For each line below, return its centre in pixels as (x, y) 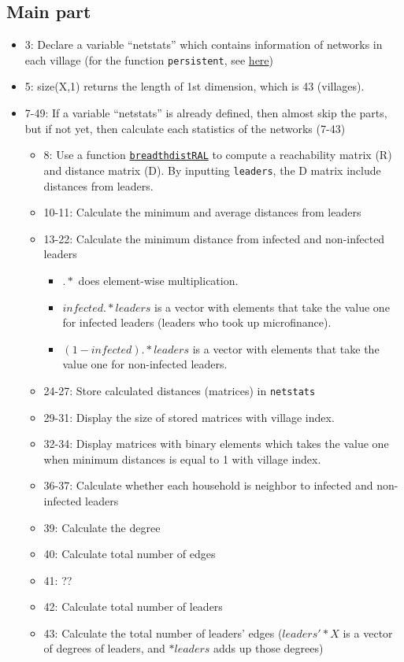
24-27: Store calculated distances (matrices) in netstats (180, 390)
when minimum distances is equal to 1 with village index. (182, 459)
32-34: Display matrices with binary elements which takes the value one (216, 444)
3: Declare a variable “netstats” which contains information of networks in (204, 44)
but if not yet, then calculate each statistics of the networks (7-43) (185, 128)
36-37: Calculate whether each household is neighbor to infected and (208, 485)
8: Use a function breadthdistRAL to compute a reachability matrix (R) (218, 155)
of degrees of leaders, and (104, 648)
